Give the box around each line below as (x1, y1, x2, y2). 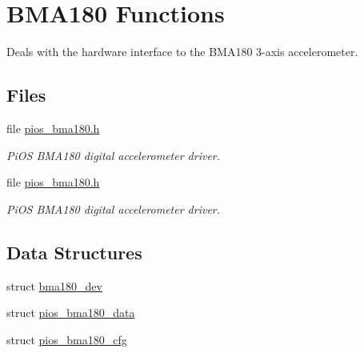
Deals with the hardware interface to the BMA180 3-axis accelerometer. (6, 43, 358, 60)
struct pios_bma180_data (6, 304, 135, 321)
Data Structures (6, 239, 142, 264)
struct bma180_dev (6, 277, 102, 294)
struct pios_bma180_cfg (6, 331, 127, 347)
